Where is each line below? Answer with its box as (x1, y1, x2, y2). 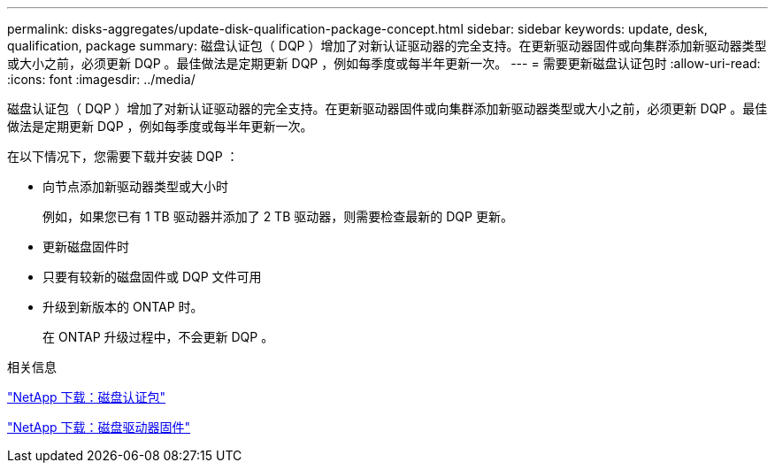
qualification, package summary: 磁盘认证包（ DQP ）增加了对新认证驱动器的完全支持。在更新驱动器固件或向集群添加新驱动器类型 (7, 38, 767, 53)
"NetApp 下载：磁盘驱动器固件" (7, 420, 191, 435)
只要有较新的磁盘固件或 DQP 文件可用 (42, 269, 262, 284)
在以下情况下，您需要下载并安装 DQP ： (7, 149, 239, 164)
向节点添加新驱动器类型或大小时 (42, 179, 228, 194)
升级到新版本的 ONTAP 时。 (42, 299, 203, 314)
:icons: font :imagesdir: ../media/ (7, 72, 196, 87)
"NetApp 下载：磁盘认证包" (7, 389, 166, 405)
